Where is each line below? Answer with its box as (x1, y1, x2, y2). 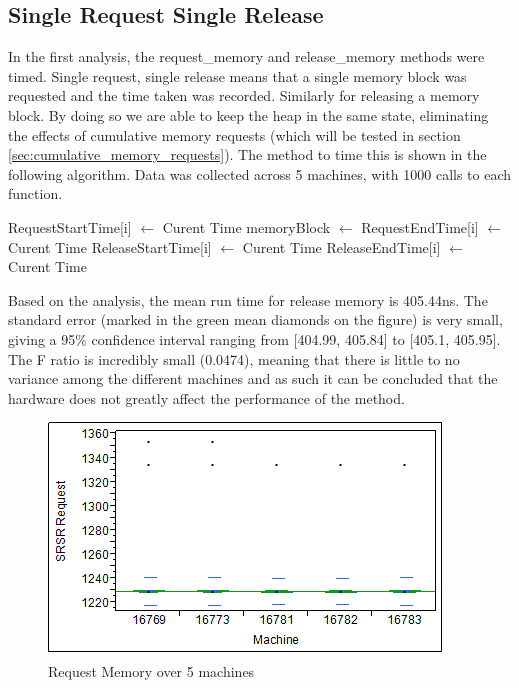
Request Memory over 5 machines (48, 660, 255, 681)
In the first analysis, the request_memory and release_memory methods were (8, 46, 485, 67)
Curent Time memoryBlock (162, 216, 331, 237)
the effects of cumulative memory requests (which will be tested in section (8, 124, 461, 145)
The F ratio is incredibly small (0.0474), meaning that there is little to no (8, 348, 460, 369)
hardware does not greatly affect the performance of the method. (8, 387, 405, 408)
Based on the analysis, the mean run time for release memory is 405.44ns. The (8, 289, 488, 310)
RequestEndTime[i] (361, 216, 479, 237)
